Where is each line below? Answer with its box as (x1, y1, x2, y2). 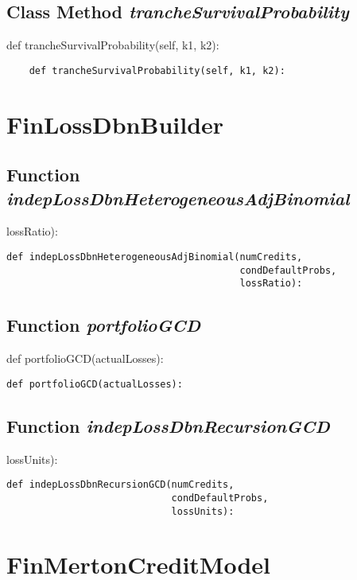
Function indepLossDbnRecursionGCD (6, 413, 330, 438)
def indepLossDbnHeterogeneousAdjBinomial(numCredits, (6, 251, 303, 263)
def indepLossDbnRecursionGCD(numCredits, (6, 479, 235, 491)
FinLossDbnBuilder (6, 107, 224, 140)
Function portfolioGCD (6, 313, 201, 337)
